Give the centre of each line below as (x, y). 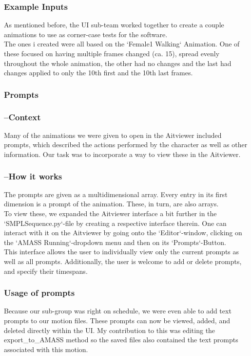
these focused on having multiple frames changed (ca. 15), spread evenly (112, 53)
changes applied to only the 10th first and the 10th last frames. (98, 73)
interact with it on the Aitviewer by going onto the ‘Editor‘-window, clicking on (123, 233)
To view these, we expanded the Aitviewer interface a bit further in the (110, 213)
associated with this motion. (46, 349)
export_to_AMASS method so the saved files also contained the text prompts (121, 340)
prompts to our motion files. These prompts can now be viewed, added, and (117, 320)
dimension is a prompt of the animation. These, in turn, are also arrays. (111, 204)
